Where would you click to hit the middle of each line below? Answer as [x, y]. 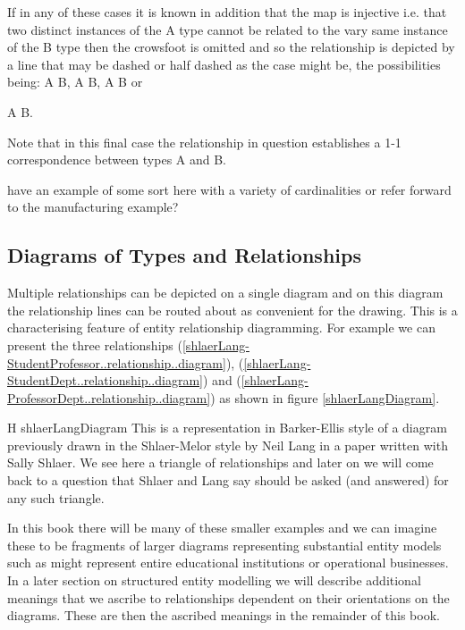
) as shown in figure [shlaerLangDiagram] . [325, 397]
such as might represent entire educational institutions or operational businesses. [228, 563]
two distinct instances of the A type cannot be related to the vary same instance [228, 29]
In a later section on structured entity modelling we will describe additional [214, 580]
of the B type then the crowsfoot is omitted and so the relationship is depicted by [231, 47]
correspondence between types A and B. [117, 160]
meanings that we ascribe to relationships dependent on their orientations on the [228, 597]
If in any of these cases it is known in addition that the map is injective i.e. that [227, 12]
